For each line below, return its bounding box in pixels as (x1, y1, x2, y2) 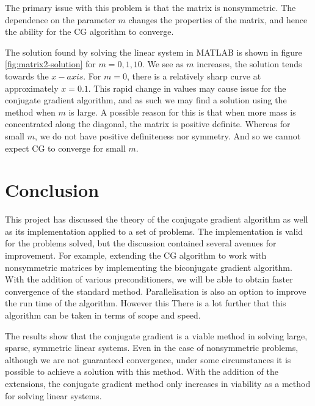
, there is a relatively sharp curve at (126, 69, 261, 82)
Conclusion (5, 177, 100, 202)
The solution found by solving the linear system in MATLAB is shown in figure (5, 45, 302, 58)
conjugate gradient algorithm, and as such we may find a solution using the (5, 94, 287, 106)
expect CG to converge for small (5, 141, 126, 154)
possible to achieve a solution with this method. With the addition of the (5, 365, 278, 378)
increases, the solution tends (197, 57, 302, 70)
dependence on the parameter (5, 13, 115, 26)
